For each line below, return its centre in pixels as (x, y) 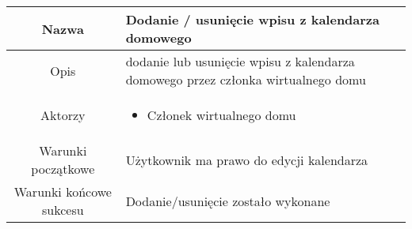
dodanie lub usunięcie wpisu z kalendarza (240, 61)
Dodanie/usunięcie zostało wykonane (228, 201)
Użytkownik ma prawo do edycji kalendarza (247, 160)
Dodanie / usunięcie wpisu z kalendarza (252, 19)
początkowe (63, 169)
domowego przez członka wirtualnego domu (246, 79)
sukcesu (63, 210)
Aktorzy (63, 115)
